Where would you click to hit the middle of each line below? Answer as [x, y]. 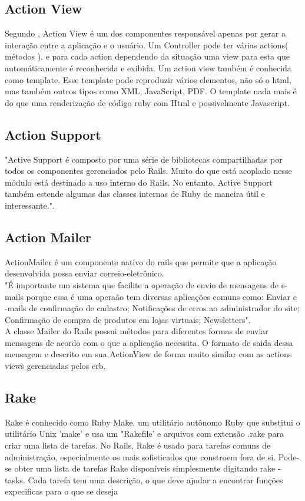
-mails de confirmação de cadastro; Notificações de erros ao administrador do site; [152, 308]
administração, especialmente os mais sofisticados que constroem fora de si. [140, 456]
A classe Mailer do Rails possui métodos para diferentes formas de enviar [137, 331]
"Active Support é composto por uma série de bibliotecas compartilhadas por [144, 159]
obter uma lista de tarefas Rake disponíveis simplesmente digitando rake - [147, 468]
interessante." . [30, 205]
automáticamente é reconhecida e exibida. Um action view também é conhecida [148, 67]
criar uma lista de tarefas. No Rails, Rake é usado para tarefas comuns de [138, 445]
